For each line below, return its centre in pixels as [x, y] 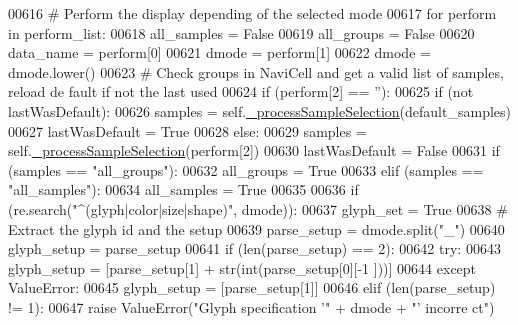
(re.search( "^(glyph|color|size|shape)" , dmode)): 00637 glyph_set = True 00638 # [258, 208]
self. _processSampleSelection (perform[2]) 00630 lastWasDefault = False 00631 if [254, 150]
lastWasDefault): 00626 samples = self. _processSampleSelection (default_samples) [259, 110]
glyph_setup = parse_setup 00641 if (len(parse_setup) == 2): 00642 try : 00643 [254, 248]
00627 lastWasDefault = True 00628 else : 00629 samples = [187, 130]
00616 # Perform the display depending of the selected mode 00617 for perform [252, 13]
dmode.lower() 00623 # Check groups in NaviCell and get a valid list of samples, [256, 71]
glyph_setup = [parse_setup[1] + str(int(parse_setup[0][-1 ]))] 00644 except [242, 267]
